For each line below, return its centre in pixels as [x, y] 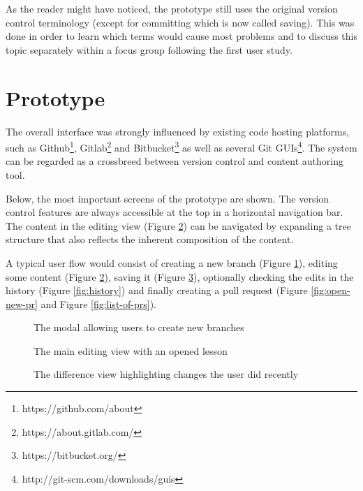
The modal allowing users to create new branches [139, 327]
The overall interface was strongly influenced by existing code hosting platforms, [178, 131]
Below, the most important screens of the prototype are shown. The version [168, 198]
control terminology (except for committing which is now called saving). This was [180, 22]
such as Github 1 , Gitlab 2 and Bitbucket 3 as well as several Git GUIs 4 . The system [181, 146]
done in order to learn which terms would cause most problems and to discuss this [181, 36]
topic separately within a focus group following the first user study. [149, 49]
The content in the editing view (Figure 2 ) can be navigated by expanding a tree [178, 225]
